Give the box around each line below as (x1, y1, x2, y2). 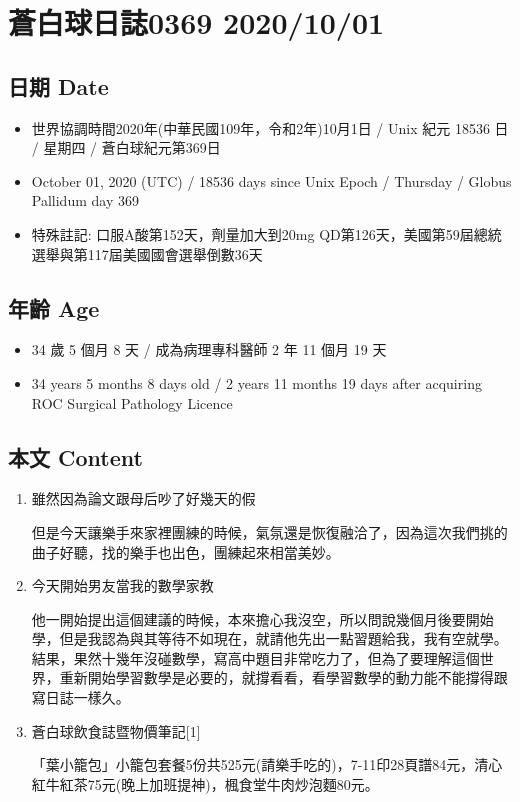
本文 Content (8, 441, 143, 472)
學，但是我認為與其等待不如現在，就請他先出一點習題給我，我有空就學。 (31, 628, 508, 649)
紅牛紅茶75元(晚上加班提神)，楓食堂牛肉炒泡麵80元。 (31, 773, 379, 794)
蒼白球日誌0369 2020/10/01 (8, 2, 385, 43)
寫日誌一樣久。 (31, 687, 130, 708)
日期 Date (8, 70, 109, 101)
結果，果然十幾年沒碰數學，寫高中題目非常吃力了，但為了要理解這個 (31, 647, 480, 668)
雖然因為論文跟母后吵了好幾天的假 (31, 488, 256, 509)
